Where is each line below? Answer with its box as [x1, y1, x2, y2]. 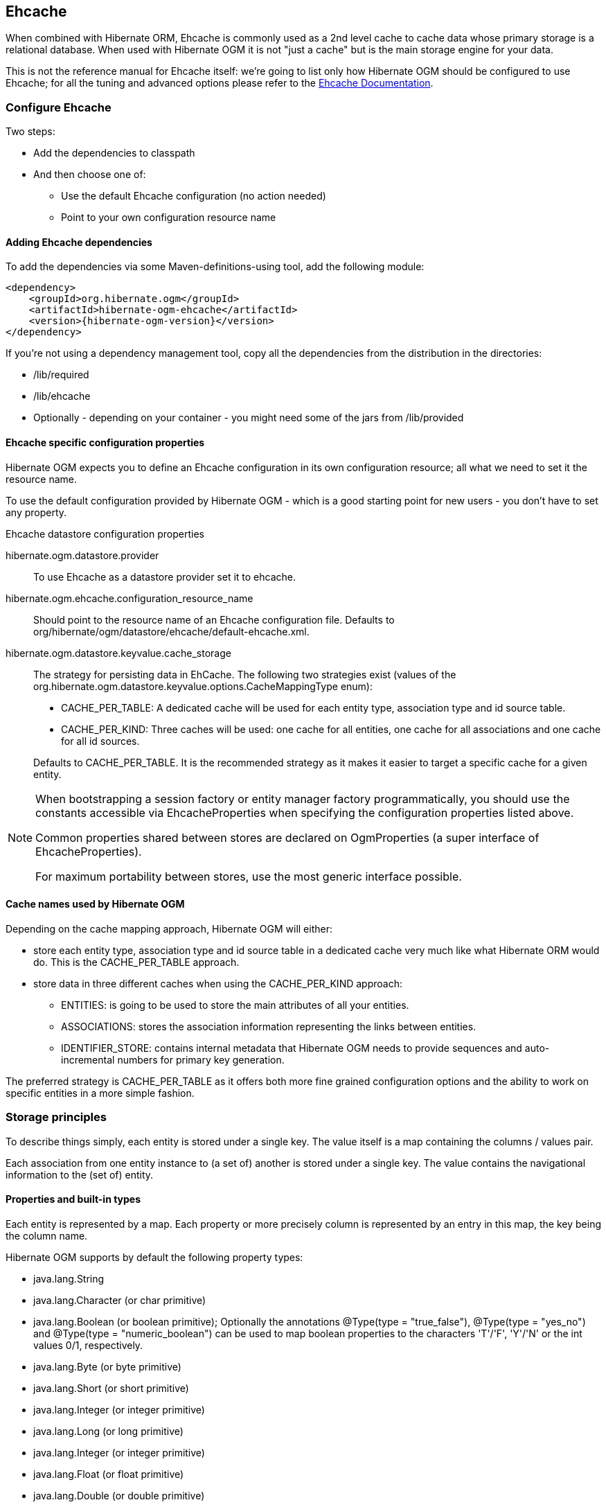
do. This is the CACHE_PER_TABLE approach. [33, 955, 240, 968]
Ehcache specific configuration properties [6, 437, 205, 448]
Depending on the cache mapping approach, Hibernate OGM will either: [6, 922, 332, 935]
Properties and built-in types [6, 1193, 141, 1206]
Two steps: [6, 125, 55, 138]
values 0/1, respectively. [33, 1339, 143, 1351]
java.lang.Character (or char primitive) [33, 1294, 206, 1306]
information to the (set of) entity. [6, 1168, 154, 1181]
